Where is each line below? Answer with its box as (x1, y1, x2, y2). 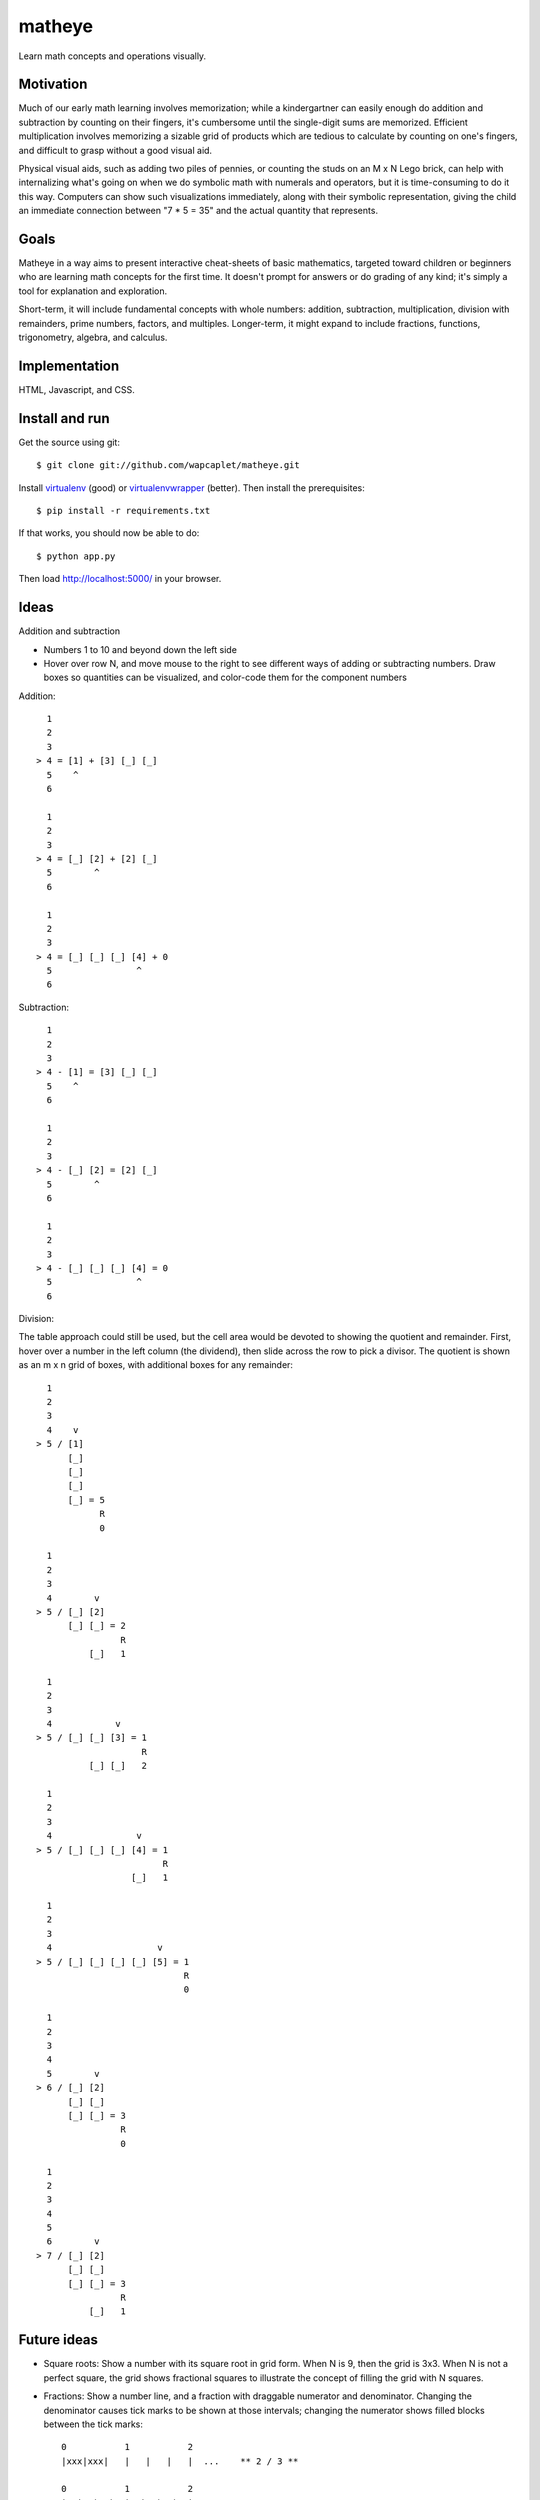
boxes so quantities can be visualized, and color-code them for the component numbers (43, 671, 407, 684)
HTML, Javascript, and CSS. (18, 383, 135, 395)
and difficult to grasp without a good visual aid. (18, 144, 213, 156)
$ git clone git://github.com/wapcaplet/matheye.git (36, 460, 300, 471)
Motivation (18, 76, 88, 93)
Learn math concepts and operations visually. (18, 50, 207, 62)
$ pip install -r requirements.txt (36, 505, 211, 517)
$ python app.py (36, 550, 116, 562)
